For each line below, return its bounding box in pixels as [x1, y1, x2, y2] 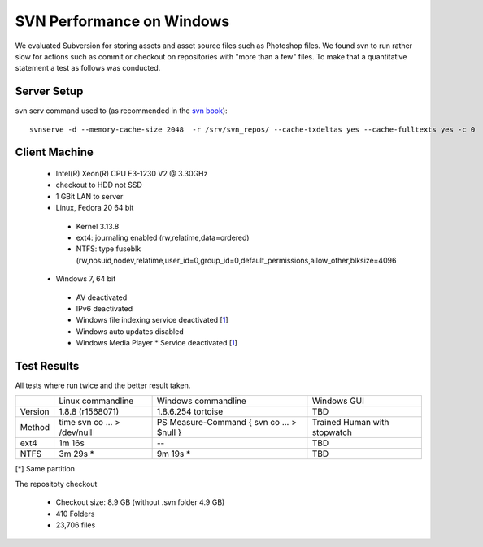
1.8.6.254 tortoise [156, 406, 224, 418]
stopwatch [311, 427, 353, 438]
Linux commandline [59, 395, 134, 406]
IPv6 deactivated [76, 303, 133, 313]
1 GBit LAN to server [55, 191, 124, 201]
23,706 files [55, 520, 96, 530]
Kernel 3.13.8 [76, 221, 120, 231]
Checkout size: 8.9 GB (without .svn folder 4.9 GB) [55, 497, 225, 507]
